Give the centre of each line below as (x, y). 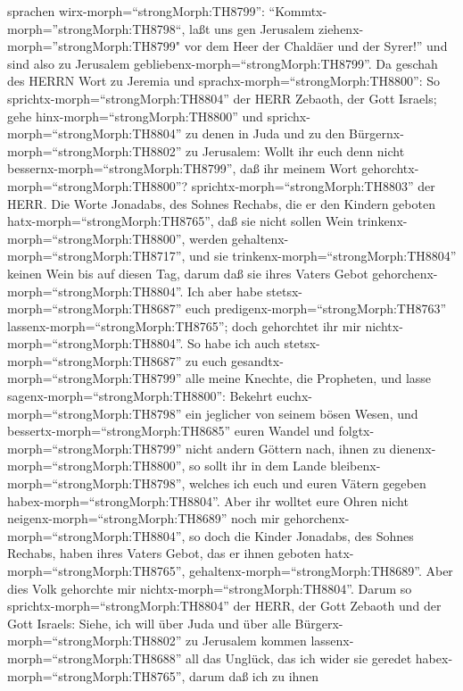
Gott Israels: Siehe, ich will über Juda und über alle (149, 623)
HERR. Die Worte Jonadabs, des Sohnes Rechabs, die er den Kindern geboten (221, 203)
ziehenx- (341, 28)
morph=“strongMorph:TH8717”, (96, 256)
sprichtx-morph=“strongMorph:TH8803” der (313, 185)
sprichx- (289, 116)
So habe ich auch (234, 343)
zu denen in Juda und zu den (265, 133)
